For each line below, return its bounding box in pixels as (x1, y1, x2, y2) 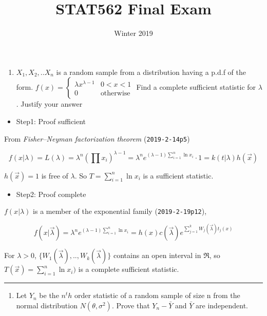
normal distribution (16, 300, 78, 310)
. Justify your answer (16, 98, 83, 109)
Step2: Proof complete (16, 188, 86, 199)
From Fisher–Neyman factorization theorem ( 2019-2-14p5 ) (4, 133, 190, 144)
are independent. (196, 300, 249, 310)
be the (39, 290, 59, 301)
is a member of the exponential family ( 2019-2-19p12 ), (33, 206, 207, 216)
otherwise (100, 90, 130, 97)
